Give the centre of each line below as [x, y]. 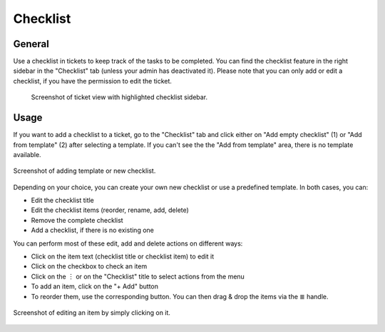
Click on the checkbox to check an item [89, 266]
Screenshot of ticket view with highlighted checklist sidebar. [119, 97]
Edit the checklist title [62, 201]
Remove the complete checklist [77, 220]
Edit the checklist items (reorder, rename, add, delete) [110, 210]
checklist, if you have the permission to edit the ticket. [93, 81]
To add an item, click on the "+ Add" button [95, 286]
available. [27, 154]
